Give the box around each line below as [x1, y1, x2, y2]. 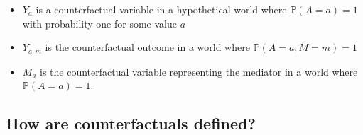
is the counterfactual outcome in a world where [45, 40, 250, 54]
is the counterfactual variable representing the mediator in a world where [40, 64, 358, 78]
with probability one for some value [22, 16, 177, 30]
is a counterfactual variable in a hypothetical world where [36, 2, 287, 16]
